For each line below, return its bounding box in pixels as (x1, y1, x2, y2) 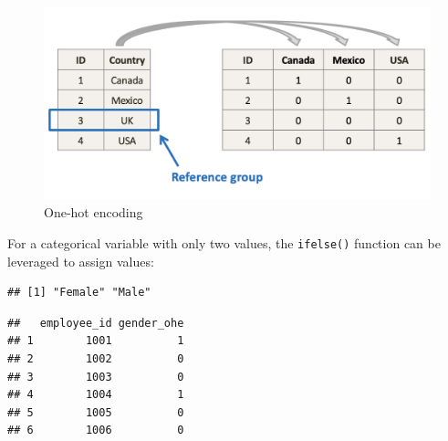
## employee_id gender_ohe (7, 316, 184, 330)
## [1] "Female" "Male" (7, 286, 151, 299)
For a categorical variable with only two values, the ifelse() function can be (7, 233, 441, 252)
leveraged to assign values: (7, 251, 154, 270)
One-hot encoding (44, 203, 143, 222)
